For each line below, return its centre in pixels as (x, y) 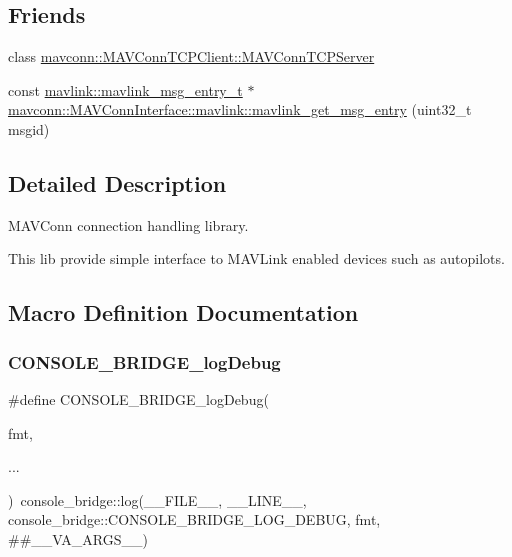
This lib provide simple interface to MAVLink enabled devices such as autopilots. (256, 258)
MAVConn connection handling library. (128, 224)
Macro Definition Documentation (183, 312)
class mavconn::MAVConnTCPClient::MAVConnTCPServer (191, 56)
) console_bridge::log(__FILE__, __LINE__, (157, 499)
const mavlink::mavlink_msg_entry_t (125, 89)
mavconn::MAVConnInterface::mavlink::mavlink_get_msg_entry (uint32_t (240, 109)
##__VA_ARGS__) (78, 538)
